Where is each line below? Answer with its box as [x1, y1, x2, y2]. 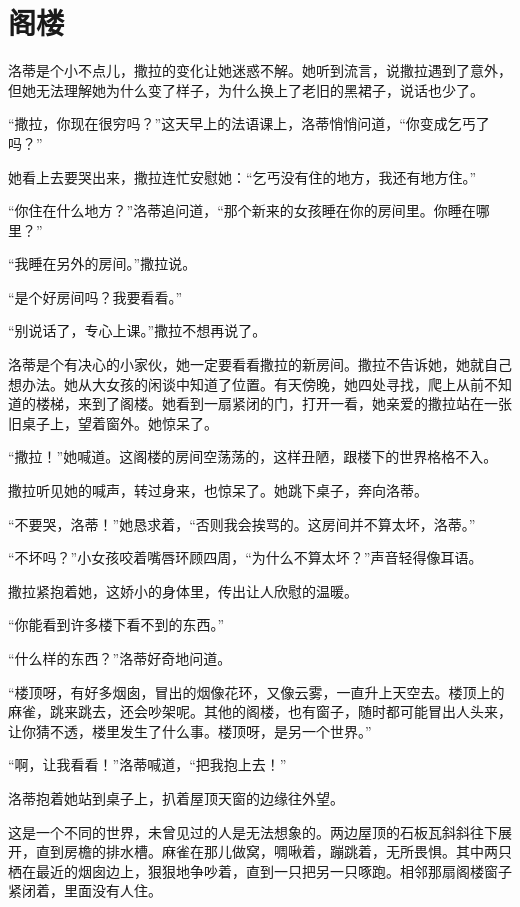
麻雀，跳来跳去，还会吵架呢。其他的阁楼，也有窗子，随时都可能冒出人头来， [8, 701, 512, 722]
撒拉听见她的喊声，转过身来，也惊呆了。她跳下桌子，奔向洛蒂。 [8, 480, 428, 501]
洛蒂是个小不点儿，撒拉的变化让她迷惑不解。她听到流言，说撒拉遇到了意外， [8, 60, 512, 81]
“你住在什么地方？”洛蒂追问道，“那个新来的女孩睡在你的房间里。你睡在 [8, 200, 476, 221]
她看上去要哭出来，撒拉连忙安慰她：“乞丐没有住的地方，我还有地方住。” [8, 166, 477, 187]
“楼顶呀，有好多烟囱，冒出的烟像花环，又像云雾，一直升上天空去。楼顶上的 [8, 681, 505, 702]
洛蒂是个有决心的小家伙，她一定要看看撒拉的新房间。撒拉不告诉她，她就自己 [8, 354, 512, 375]
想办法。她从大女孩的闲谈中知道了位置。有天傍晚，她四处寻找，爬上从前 [8, 373, 484, 394]
